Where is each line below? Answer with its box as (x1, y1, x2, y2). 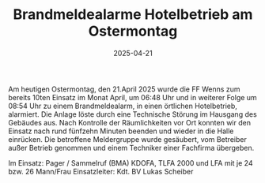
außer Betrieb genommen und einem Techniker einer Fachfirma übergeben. (8, 143, 255, 152)
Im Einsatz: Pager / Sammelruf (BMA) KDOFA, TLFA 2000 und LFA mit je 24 (8, 158, 253, 167)
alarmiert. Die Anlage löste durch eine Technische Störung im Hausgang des (8, 109, 257, 119)
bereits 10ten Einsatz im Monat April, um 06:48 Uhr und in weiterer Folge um (8, 92, 257, 102)
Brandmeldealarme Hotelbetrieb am (13, 6, 253, 24)
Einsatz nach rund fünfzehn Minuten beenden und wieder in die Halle (8, 126, 234, 136)
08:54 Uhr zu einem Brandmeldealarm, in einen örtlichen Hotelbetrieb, (8, 101, 237, 110)
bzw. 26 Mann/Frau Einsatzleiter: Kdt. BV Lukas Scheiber (8, 166, 194, 176)
